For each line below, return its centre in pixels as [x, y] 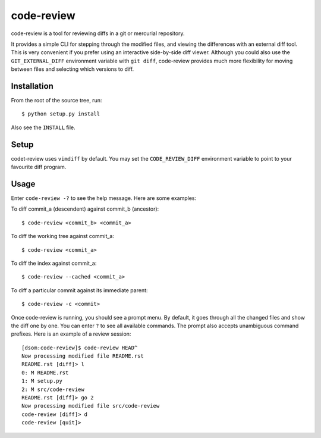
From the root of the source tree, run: [56, 101]
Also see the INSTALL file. [43, 127]
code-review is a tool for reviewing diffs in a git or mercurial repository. [98, 33]
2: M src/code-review [53, 389]
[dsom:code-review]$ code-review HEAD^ [80, 348]
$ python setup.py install [61, 114]
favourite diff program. [39, 167]
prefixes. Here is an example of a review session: [71, 334]
